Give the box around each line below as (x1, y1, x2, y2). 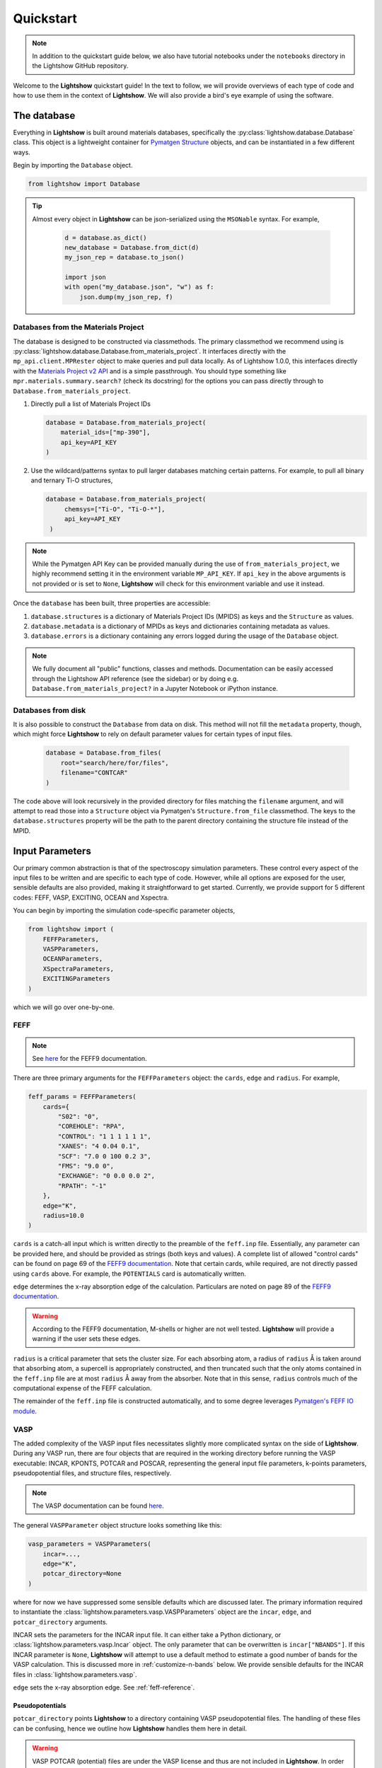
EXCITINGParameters (42, 975, 111, 983)
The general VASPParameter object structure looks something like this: (13, 1521, 222, 1530)
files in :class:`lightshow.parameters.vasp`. (13, 1670, 137, 1679)
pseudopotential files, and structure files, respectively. (13, 1469, 172, 1477)
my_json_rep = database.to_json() (64, 253, 185, 262)
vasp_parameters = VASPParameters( (28, 1540, 151, 1548)
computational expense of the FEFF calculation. (13, 1384, 152, 1392)
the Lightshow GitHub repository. (32, 62, 129, 70)
